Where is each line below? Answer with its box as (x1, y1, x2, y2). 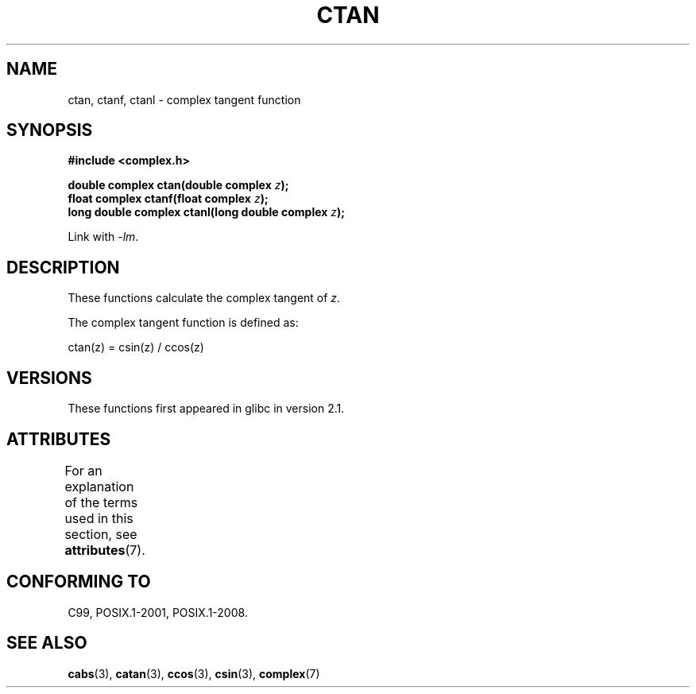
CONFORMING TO (6, 572, 151, 592)
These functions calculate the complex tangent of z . (68, 291, 341, 305)
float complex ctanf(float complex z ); (68, 192, 269, 206)
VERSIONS (6, 367, 92, 388)
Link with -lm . (68, 230, 139, 244)
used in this (64, 510, 133, 526)
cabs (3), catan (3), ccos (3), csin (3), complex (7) (68, 666, 320, 680)
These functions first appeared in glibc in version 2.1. (68, 401, 345, 416)
